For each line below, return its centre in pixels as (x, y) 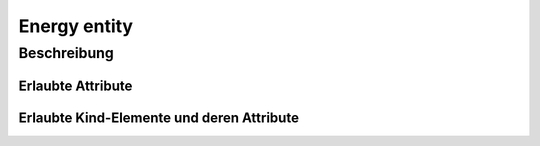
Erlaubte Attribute (75, 85)
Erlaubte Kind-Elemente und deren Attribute (159, 117)
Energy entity (76, 26)
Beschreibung (66, 53)
